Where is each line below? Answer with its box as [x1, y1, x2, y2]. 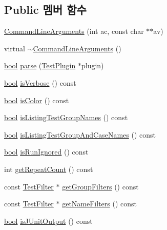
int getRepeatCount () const [4, 163, 93, 174]
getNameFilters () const [62, 198, 137, 209]
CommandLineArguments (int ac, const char [4, 26, 144, 36]
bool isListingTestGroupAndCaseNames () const [4, 129, 156, 140]
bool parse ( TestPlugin [4, 60, 76, 71]
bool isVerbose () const [4, 77, 76, 88]
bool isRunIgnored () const [4, 146, 89, 157]
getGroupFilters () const [62, 181, 139, 191]
